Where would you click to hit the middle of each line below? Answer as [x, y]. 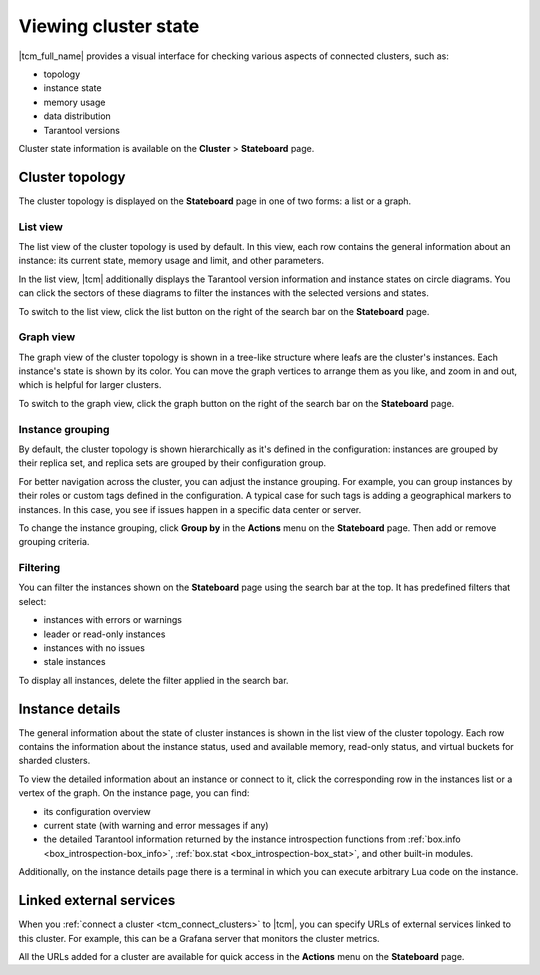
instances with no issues [94, 648]
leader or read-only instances [104, 634]
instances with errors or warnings [112, 620]
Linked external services [97, 900]
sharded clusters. [54, 761]
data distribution [77, 116]
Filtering [39, 568]
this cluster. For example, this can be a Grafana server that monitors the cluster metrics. [199, 938]
